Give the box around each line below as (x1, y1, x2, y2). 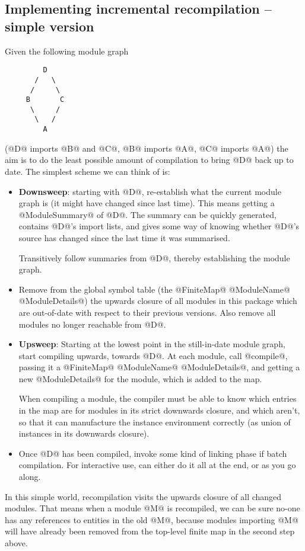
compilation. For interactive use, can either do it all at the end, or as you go (18, 459, 296, 471)
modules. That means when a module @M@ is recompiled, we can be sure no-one (5, 502, 300, 514)
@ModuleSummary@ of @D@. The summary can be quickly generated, (18, 208, 277, 220)
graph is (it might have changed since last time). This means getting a (18, 197, 275, 209)
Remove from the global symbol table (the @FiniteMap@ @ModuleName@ (18, 283, 290, 295)
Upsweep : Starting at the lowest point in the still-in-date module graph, (18, 338, 285, 350)
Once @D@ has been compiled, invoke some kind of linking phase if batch (18, 447, 287, 459)
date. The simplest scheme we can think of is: (5, 165, 170, 177)
